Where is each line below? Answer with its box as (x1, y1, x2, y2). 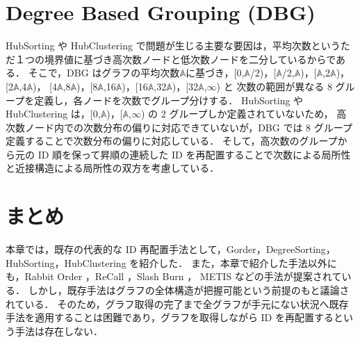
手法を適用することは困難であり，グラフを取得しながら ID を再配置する (6, 310, 334, 325)
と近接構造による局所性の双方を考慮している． (6, 161, 220, 175)
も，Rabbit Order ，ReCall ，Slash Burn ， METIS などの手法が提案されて (6, 269, 342, 284)
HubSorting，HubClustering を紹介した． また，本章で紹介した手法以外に (6, 255, 337, 270)
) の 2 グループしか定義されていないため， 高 (141, 106, 347, 121)
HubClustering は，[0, (6, 106, 101, 121)
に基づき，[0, (185, 65, 245, 80)
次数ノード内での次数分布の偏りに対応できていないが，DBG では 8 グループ (6, 120, 352, 134)
